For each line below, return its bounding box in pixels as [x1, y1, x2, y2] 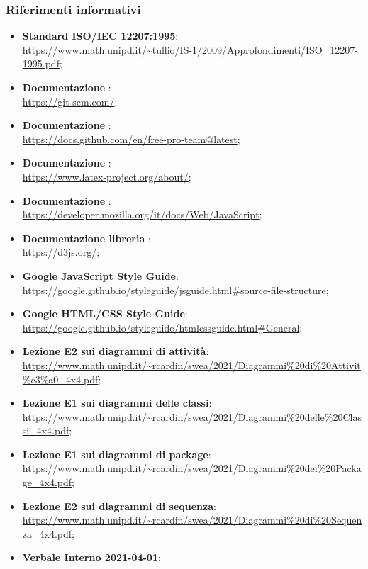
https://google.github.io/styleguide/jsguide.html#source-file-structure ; [22, 282, 329, 297]
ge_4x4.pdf [22, 475, 72, 490]
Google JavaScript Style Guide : [22, 268, 179, 283]
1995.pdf [22, 56, 60, 71]
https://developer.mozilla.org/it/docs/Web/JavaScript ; [22, 207, 262, 222]
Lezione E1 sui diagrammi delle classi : [22, 395, 212, 410]
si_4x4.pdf [22, 423, 69, 438]
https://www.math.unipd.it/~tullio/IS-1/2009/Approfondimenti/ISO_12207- [22, 42, 358, 57]
